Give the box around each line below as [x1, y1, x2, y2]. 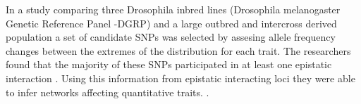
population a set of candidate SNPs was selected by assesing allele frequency [6, 30, 336, 44]
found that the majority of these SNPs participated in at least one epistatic [6, 57, 332, 72]
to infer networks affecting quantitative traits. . [6, 84, 209, 99]
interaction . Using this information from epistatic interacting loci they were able [6, 70, 355, 85]
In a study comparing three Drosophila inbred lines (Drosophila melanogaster [6, 2, 341, 16]
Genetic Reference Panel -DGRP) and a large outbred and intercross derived [6, 15, 337, 30]
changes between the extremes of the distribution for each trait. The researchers [6, 43, 351, 58]
